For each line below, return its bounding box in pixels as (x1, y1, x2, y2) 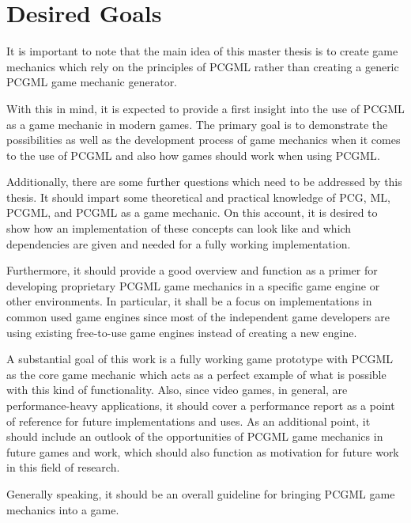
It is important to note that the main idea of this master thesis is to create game (6, 43, 398, 59)
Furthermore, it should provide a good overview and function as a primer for (6, 262, 378, 279)
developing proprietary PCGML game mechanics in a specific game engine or (6, 277, 380, 294)
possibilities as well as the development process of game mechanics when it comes (6, 131, 401, 148)
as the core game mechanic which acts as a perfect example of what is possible (6, 366, 386, 382)
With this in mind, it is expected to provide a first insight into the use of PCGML (6, 100, 405, 116)
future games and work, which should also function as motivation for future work (6, 443, 399, 460)
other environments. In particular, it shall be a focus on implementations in (6, 293, 372, 309)
